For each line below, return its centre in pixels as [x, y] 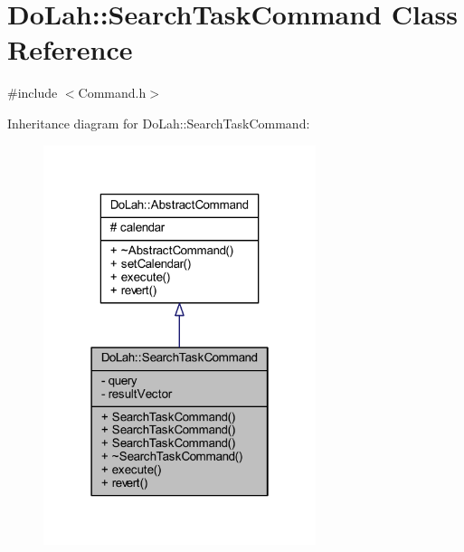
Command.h [112, 93]
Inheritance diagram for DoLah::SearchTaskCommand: [159, 123]
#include [33, 93]
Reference [70, 49]
